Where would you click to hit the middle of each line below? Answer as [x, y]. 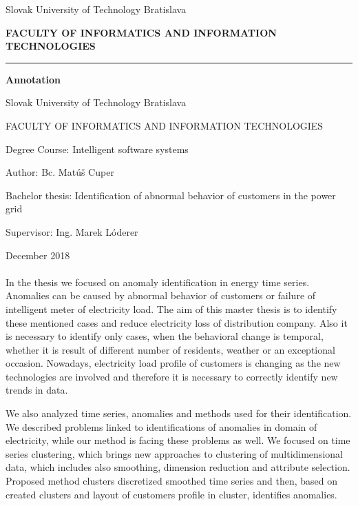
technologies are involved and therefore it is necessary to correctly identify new [172, 376]
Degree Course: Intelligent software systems [97, 149]
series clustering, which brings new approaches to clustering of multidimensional [174, 453]
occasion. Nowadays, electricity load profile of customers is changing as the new [173, 363]
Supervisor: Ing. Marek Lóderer [72, 231]
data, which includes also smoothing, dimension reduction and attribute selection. [178, 467]
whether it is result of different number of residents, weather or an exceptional [170, 349]
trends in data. [37, 390]
